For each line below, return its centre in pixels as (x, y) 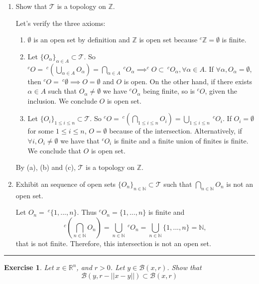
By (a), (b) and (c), (46, 167)
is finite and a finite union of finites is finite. (181, 140)
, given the (221, 91)
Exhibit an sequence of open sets (66, 184)
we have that (80, 140)
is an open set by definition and (82, 40)
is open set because (168, 40)
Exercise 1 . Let (29, 267)
